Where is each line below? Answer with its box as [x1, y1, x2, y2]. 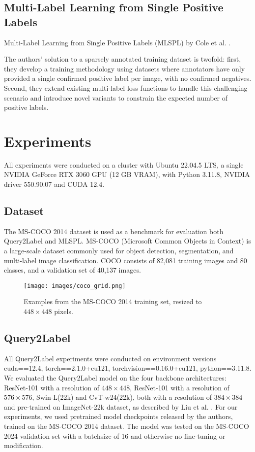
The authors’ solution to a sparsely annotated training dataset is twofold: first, [4, 54, 241, 64]
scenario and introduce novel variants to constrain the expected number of [4, 92, 228, 103]
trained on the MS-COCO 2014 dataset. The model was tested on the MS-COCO [4, 421, 249, 431]
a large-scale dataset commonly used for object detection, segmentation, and [4, 245, 234, 256]
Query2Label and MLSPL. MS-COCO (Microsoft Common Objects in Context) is [4, 236, 251, 246]
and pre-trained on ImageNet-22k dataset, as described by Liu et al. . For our [4, 401, 238, 412]
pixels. [54, 306, 73, 316]
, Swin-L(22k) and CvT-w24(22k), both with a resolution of [32, 392, 212, 402]
